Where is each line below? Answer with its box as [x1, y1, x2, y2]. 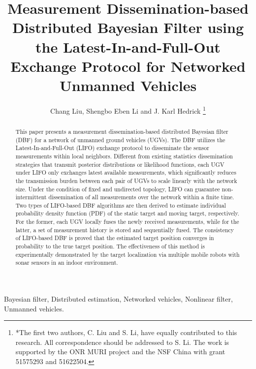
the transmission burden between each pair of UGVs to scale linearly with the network [15, 176, 237, 184]
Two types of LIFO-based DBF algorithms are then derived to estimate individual [15, 201, 226, 209]
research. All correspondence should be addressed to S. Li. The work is [15, 337, 229, 347]
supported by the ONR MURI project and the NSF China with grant [15, 346, 225, 357]
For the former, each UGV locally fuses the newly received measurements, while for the [15, 217, 239, 226]
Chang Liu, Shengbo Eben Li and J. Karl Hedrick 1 [50, 104, 206, 116]
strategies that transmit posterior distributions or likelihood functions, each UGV [15, 160, 224, 168]
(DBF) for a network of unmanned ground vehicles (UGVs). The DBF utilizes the [15, 135, 225, 144]
